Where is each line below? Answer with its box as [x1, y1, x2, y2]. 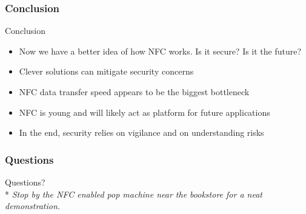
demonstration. [5, 199, 61, 212]
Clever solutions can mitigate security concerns [19, 65, 194, 78]
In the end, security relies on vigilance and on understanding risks [19, 126, 264, 139]
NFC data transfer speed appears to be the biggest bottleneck [19, 85, 250, 98]
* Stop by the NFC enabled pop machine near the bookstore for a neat [5, 187, 262, 200]
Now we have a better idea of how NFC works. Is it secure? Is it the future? [19, 44, 302, 57]
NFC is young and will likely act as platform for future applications [19, 105, 270, 118]
